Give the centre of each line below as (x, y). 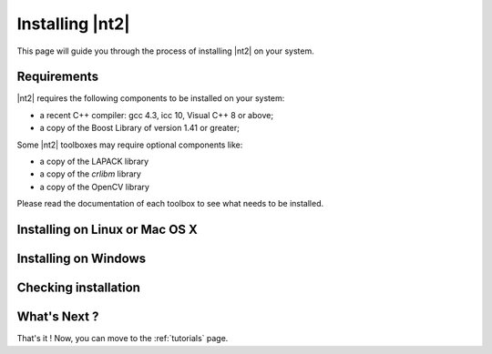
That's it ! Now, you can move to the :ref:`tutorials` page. (123, 339)
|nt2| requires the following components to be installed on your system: (151, 98)
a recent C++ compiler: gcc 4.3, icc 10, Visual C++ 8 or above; (156, 115)
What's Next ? (58, 317)
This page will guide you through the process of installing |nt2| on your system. (165, 51)
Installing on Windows (82, 259)
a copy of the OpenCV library (95, 187)
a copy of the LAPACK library (94, 162)
